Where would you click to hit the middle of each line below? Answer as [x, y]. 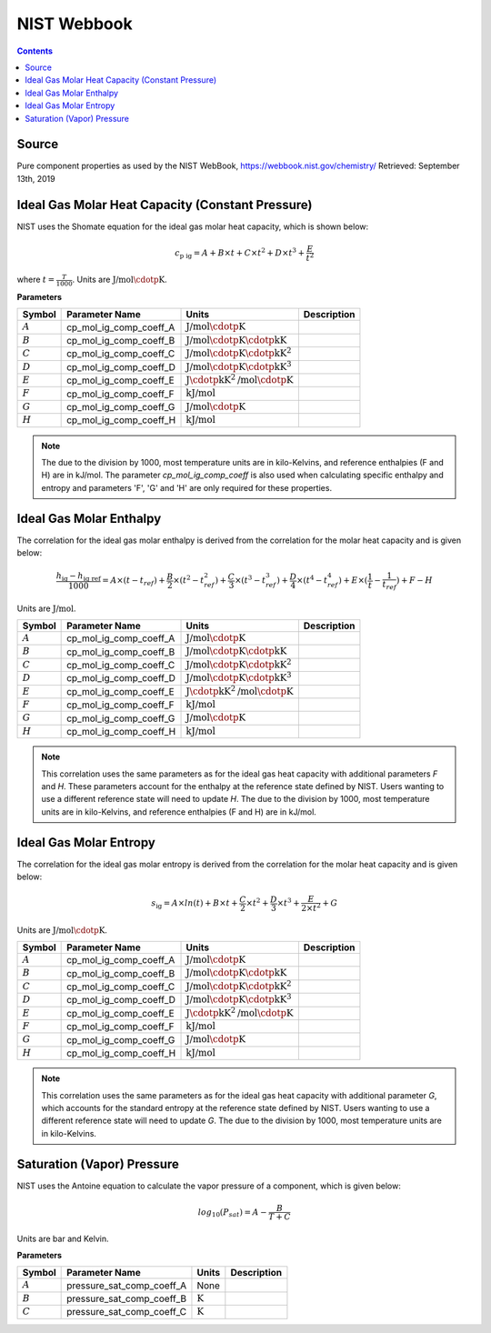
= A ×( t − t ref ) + [133, 581]
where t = [36, 280]
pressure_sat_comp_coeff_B [126, 1298]
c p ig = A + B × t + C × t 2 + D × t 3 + [239, 253]
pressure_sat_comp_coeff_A [126, 1285]
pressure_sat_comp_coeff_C [126, 1312]
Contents [35, 51]
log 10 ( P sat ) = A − [232, 1213]
